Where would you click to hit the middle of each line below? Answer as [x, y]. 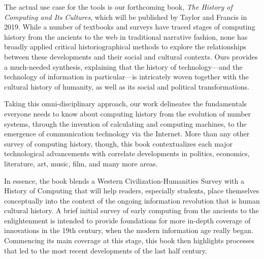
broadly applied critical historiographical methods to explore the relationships [125, 47]
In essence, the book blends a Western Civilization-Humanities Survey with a [124, 180]
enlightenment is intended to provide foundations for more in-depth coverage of [127, 220]
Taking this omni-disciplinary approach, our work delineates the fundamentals [126, 104]
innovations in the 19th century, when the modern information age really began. [129, 230]
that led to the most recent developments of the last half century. [106, 250]
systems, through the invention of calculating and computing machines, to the [125, 123]
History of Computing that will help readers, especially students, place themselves [132, 191]
